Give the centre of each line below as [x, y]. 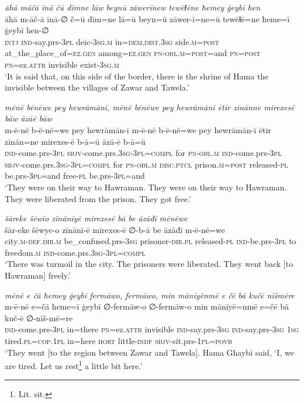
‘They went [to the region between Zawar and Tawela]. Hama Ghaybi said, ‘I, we [149, 352]
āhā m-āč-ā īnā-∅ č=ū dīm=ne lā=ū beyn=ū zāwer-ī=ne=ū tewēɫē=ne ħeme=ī [147, 18]
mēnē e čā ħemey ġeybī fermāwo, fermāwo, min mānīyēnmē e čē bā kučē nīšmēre [150, 295]
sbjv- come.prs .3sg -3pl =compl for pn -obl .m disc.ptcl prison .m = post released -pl [146, 164]
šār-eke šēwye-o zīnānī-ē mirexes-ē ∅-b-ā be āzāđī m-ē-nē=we [115, 229]
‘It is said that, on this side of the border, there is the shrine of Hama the [137, 76]
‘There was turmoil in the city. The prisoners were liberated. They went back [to [149, 264]
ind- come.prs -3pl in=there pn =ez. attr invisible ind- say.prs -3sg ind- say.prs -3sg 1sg [152, 329]
